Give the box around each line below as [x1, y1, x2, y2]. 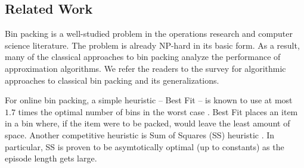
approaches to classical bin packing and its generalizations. [5, 74, 219, 86]
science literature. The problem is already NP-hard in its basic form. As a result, [5, 39, 300, 51]
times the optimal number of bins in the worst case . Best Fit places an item [18, 105, 298, 118]
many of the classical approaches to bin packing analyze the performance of [5, 50, 281, 63]
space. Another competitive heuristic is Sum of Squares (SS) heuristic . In [5, 128, 275, 141]
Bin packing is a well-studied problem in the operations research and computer [5, 27, 293, 40]
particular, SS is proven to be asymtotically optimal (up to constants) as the [5, 140, 284, 153]
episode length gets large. [5, 152, 97, 164]
